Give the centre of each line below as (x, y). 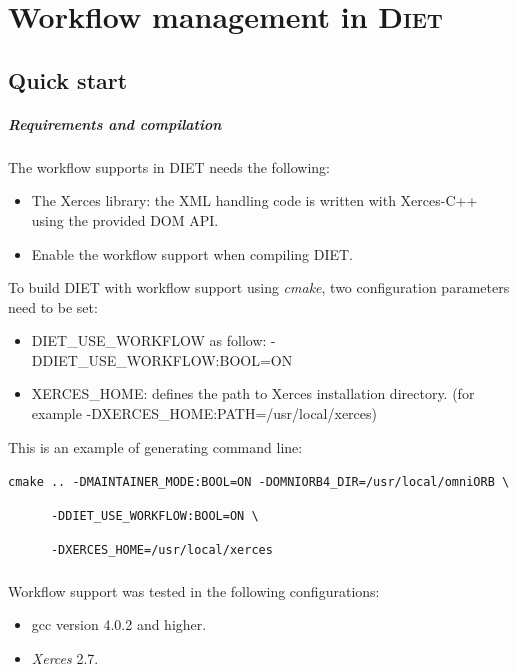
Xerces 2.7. (65, 657)
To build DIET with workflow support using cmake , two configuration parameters (259, 287)
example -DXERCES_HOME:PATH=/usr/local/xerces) (204, 413)
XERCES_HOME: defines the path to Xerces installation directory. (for (253, 393)
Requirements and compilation (115, 123)
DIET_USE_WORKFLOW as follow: (149, 340)
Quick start (68, 79)
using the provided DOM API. (125, 219)
